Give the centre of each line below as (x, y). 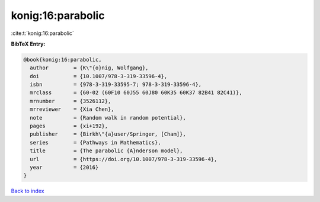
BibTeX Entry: (28, 44)
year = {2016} (64, 167)
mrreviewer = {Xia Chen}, (72, 109)
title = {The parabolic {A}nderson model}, (106, 151)
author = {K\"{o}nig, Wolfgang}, (89, 68)
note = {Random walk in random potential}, (108, 118)
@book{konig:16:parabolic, (63, 60)
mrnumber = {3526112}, (71, 101)
